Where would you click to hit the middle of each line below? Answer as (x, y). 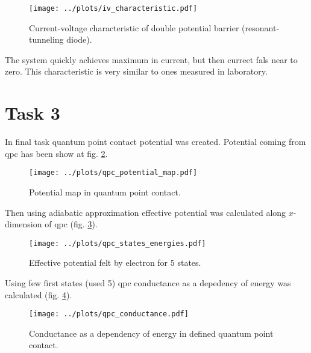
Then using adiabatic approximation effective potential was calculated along (146, 212)
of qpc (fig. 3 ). (71, 224)
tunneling (46, 39)
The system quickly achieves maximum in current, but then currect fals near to (151, 59)
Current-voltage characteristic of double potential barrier (134, 27)
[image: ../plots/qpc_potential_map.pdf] (113, 173)
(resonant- (261, 27)
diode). (79, 39)
